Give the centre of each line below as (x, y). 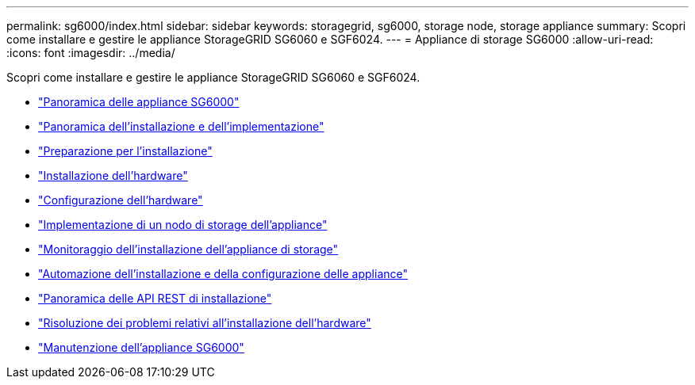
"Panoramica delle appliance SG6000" (139, 102)
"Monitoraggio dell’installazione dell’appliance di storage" (188, 249)
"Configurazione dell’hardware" (121, 200)
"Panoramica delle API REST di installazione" (155, 298)
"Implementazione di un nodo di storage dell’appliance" (183, 225)
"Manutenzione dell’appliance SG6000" (141, 347)
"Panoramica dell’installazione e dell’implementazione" (181, 126)
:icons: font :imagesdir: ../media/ (91, 53)
